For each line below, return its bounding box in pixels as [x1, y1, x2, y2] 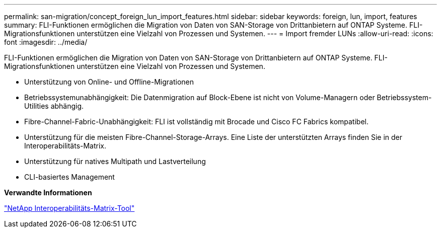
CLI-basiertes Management [24, 173, 115, 181]
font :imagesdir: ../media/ [4, 38, 88, 46]
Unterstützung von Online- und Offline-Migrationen [24, 78, 194, 86]
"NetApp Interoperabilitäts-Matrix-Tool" [4, 204, 135, 212]
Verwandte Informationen [4, 188, 92, 197]
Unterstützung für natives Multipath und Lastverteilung [24, 157, 206, 166]
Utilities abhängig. [24, 102, 84, 110]
